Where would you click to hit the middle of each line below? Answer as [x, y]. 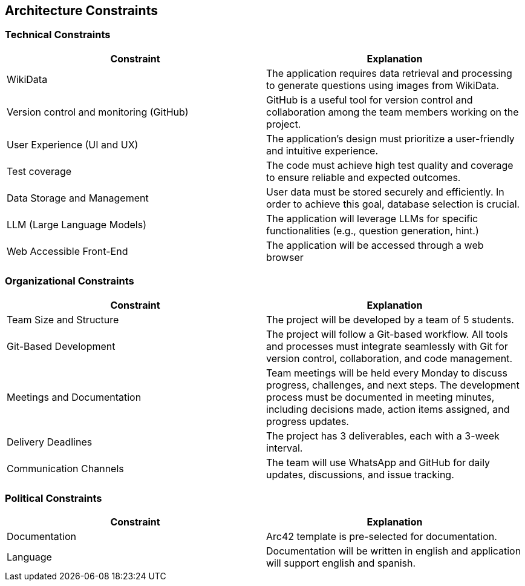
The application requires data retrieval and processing [389, 73]
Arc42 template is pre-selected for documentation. [382, 537]
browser [285, 257]
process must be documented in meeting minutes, [380, 397]
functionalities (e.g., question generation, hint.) [373, 230]
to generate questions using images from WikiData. [383, 85]
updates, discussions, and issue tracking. [360, 474]
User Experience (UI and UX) [73, 144]
